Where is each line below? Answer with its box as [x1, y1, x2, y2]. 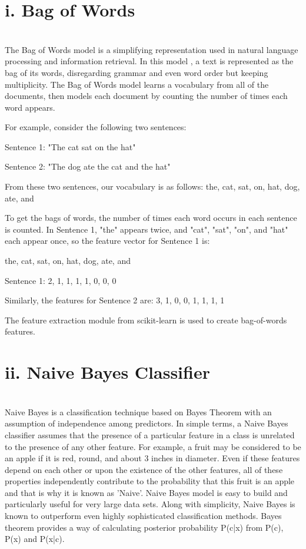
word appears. [5, 101, 55, 113]
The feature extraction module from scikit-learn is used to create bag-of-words [5, 313, 287, 326]
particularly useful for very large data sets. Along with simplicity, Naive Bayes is [5, 498, 295, 510]
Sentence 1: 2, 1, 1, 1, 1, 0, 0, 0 [5, 274, 117, 286]
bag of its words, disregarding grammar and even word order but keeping [5, 66, 268, 78]
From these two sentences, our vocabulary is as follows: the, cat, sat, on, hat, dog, [5, 180, 300, 193]
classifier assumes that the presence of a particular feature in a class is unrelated [5, 428, 295, 441]
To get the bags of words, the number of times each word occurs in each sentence [5, 211, 297, 224]
